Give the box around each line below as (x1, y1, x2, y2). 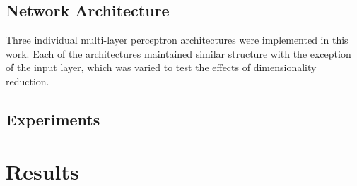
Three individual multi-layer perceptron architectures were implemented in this (6, 32, 349, 47)
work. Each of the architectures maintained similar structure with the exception (6, 46, 351, 61)
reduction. (6, 73, 49, 88)
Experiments (6, 108, 100, 130)
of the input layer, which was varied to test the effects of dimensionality (6, 60, 317, 75)
